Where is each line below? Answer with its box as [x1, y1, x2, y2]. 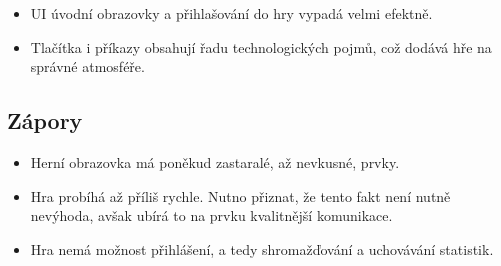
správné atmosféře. [30, 56, 145, 77]
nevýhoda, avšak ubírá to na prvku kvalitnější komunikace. [30, 205, 393, 226]
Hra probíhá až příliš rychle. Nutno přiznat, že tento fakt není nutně [30, 185, 451, 206]
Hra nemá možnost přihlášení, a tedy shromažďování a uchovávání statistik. [30, 238, 494, 259]
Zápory [7, 105, 83, 136]
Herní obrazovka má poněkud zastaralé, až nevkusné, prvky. [30, 151, 400, 172]
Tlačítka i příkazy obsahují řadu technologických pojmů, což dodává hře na [30, 36, 492, 57]
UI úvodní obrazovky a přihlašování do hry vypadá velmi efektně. [30, 3, 433, 23]
